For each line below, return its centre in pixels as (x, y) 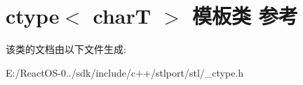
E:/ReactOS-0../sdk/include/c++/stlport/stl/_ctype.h (125, 72)
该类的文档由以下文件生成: (66, 49)
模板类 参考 (245, 16)
